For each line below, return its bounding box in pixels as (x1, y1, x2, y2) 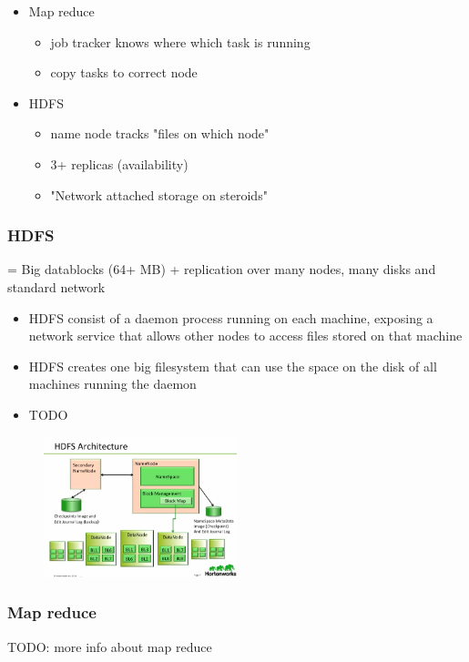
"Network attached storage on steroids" (50, 185, 268, 204)
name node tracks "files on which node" (50, 124, 270, 143)
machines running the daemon (28, 374, 197, 393)
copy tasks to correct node (50, 63, 198, 82)
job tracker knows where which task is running (50, 32, 311, 51)
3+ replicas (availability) (50, 154, 189, 173)
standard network (7, 277, 106, 296)
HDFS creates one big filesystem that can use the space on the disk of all (28, 356, 437, 375)
